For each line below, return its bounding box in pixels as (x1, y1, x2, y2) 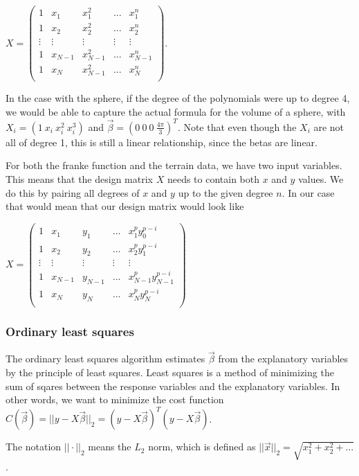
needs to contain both (167, 172, 259, 186)
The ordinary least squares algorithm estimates (6, 351, 205, 366)
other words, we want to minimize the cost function (6, 392, 224, 407)
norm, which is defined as (148, 439, 256, 454)
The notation (6, 439, 62, 454)
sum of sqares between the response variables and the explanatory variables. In (6, 378, 340, 393)
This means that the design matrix (6, 172, 153, 186)
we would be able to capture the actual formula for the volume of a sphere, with (6, 104, 346, 118)
